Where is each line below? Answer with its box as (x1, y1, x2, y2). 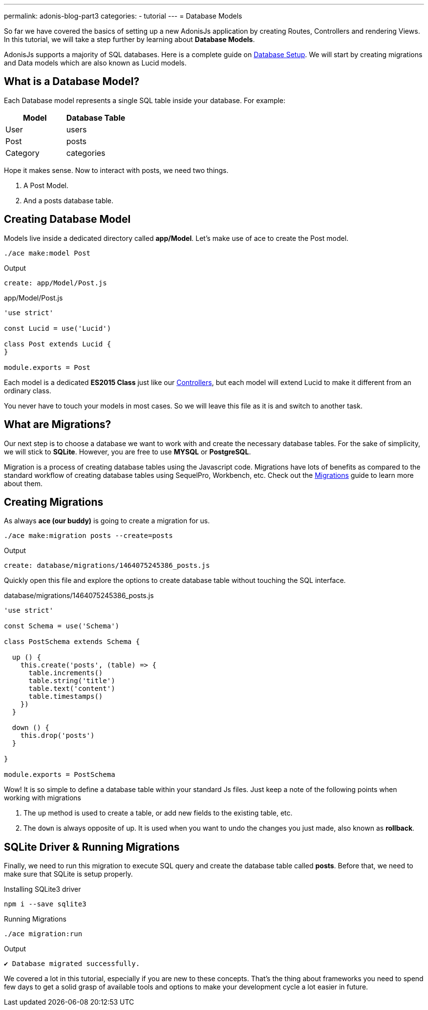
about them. (4, 479, 43, 488)
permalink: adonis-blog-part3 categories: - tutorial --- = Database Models (4, 12, 242, 20)
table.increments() (28, 669, 103, 677)
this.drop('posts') (20, 731, 95, 740)
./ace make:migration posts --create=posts (4, 532, 173, 540)
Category (5, 148, 40, 158)
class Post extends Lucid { (4, 340, 111, 348)
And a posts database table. (23, 196, 114, 205)
